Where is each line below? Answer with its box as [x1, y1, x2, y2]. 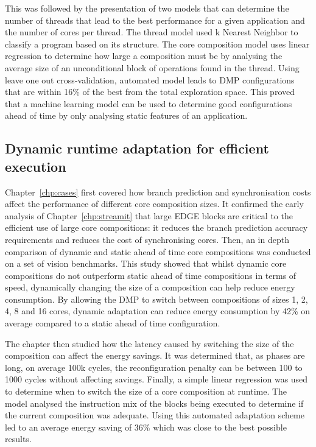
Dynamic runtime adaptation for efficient [5, 139, 269, 158]
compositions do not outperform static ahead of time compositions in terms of [5, 269, 297, 281]
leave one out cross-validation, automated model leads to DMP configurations [5, 73, 295, 86]
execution [5, 157, 66, 175]
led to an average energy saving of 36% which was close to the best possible [5, 420, 287, 433]
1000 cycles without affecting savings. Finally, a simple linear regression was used [5, 373, 308, 385]
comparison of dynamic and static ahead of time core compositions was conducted [5, 245, 311, 258]
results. [5, 432, 32, 445]
